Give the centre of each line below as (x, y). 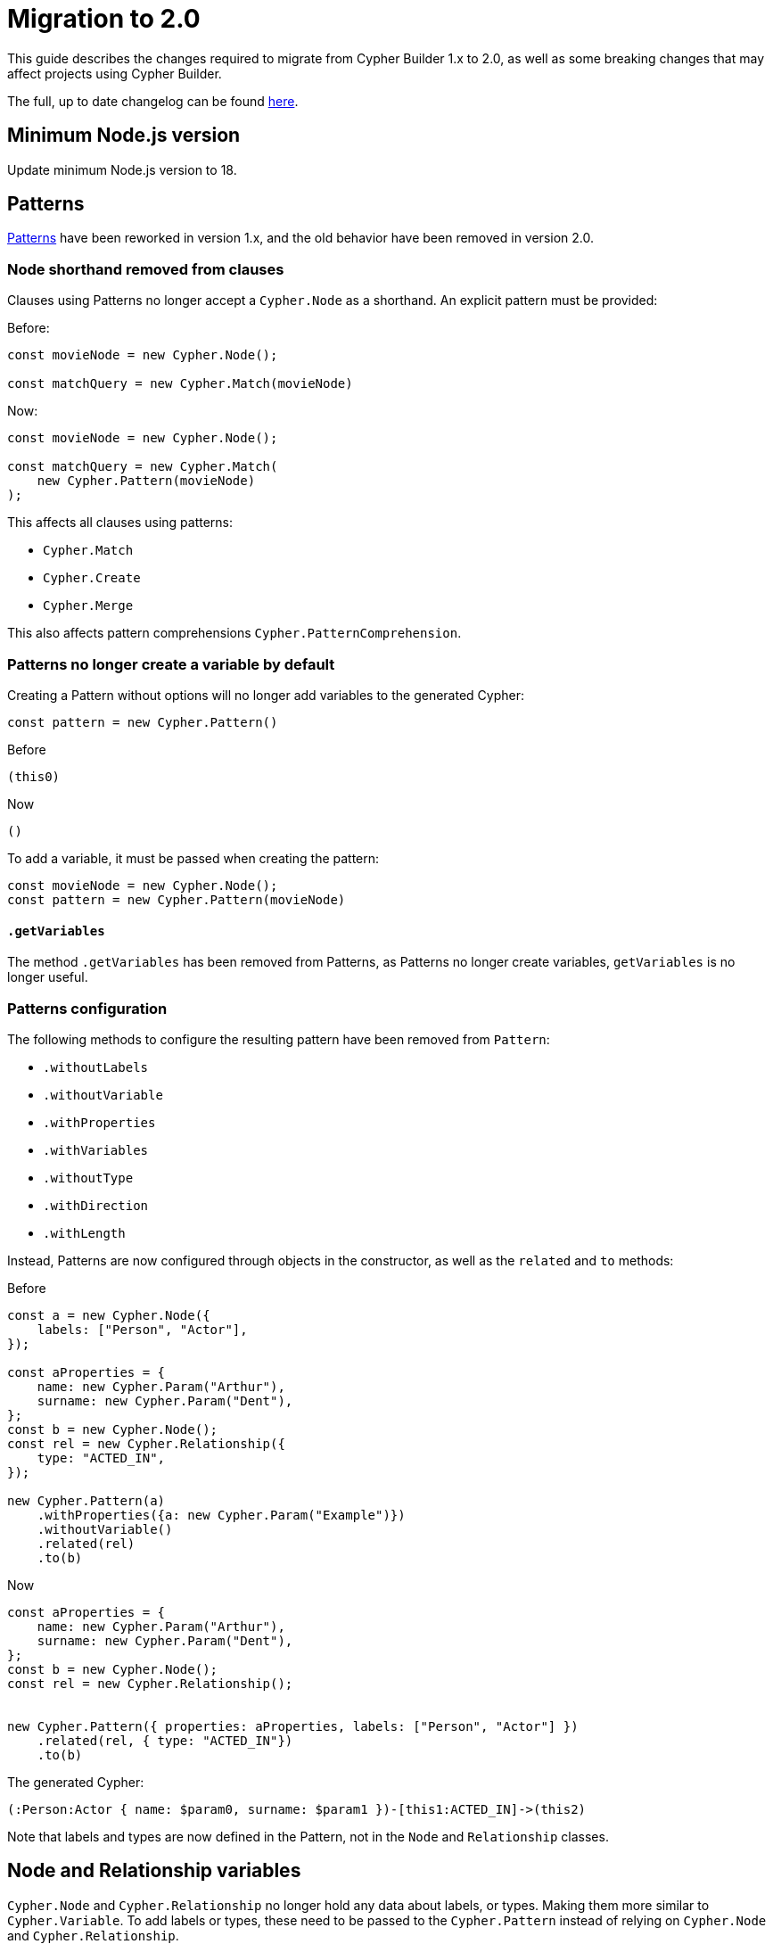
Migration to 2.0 (104, 19)
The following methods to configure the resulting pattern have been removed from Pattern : (279, 1039)
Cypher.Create (92, 578)
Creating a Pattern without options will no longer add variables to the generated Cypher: (266, 695)
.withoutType (88, 1178)
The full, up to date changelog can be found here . (153, 101)
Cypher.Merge (88, 606)
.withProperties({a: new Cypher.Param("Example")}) (221, 1515)
